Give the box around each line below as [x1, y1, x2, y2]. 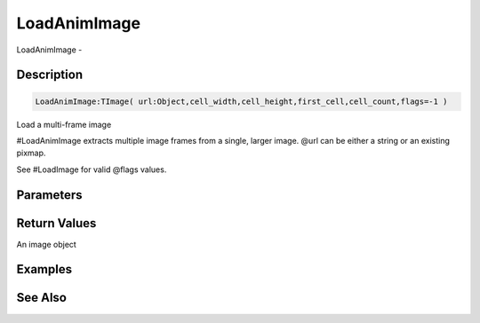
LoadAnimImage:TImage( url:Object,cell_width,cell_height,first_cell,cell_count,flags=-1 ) [35, 96, 448, 106]
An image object [16, 239, 77, 249]
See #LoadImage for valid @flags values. [16, 164, 167, 175]
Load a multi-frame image [16, 119, 112, 130]
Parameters [16, 187, 83, 202]
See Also [16, 290, 67, 305]
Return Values [16, 216, 97, 231]
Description [16, 67, 84, 83]
